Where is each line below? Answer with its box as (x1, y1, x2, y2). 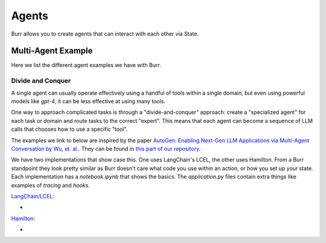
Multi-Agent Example (11, 46, 93, 56)
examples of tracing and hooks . (11, 181, 90, 189)
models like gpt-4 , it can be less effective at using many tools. (11, 97, 166, 105)
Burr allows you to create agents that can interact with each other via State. (11, 30, 199, 37)
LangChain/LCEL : (11, 192, 54, 200)
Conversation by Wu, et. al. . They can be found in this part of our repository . (11, 145, 201, 152)
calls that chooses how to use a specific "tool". (11, 125, 128, 133)
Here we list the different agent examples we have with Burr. (11, 62, 161, 69)
